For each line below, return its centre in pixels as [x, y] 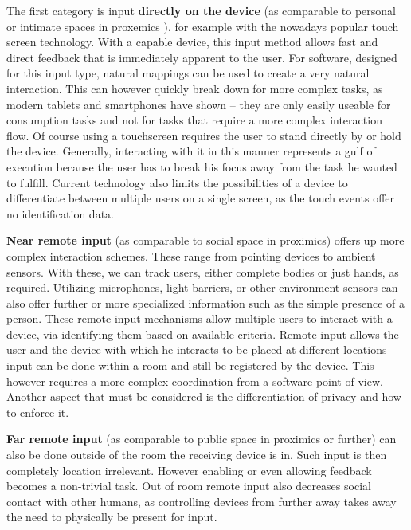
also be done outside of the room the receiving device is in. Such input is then [197, 455]
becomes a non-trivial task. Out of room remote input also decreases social [189, 486]
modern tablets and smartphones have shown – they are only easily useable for [199, 104]
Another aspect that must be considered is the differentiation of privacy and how [204, 397]
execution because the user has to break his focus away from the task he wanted [202, 166]
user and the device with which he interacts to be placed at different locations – [202, 349]
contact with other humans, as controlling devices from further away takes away [202, 501]
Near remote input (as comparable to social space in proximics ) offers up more [205, 240]
